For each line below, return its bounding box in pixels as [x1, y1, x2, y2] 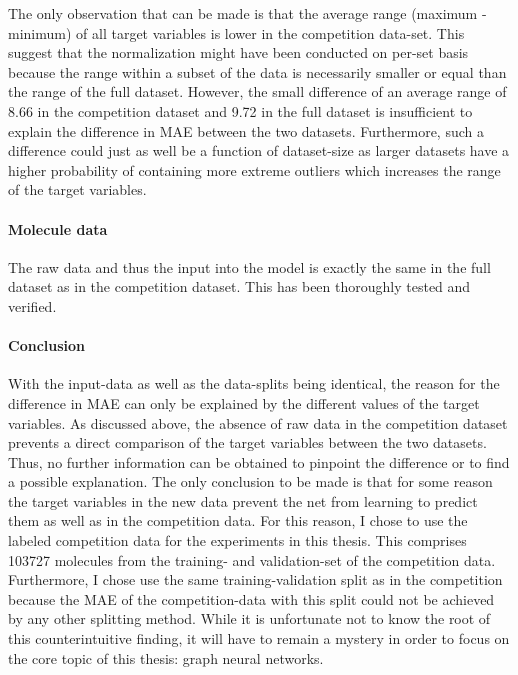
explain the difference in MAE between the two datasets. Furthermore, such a [8, 120, 484, 141]
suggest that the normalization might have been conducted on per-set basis [8, 42, 469, 63]
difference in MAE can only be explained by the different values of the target [8, 392, 480, 413]
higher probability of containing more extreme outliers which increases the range [8, 159, 501, 180]
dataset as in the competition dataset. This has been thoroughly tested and [8, 276, 471, 297]
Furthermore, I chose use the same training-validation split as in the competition [8, 569, 503, 590]
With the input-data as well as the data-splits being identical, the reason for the [8, 373, 500, 394]
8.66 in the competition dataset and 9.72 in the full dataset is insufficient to [8, 100, 473, 121]
